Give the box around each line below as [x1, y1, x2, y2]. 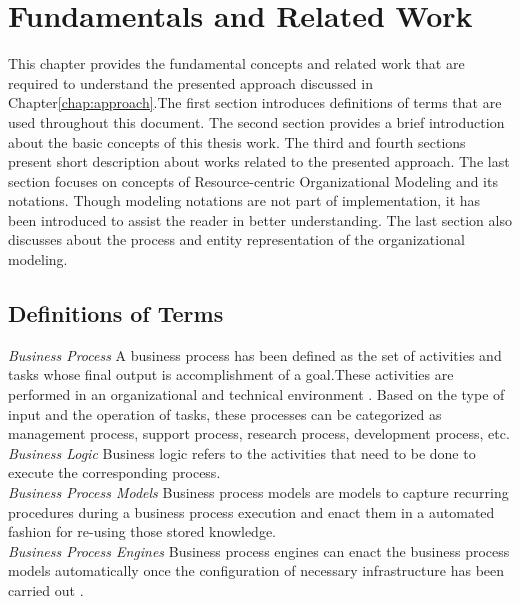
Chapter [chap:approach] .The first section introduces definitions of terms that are [8, 92, 502, 113]
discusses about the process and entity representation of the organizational [8, 229, 465, 250]
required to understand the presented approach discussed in [8, 72, 373, 93]
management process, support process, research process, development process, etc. [8, 423, 510, 444]
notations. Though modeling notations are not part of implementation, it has [8, 190, 481, 211]
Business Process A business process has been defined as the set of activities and [8, 344, 502, 365]
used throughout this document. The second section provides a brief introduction [8, 111, 505, 132]
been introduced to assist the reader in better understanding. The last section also [8, 209, 512, 230]
